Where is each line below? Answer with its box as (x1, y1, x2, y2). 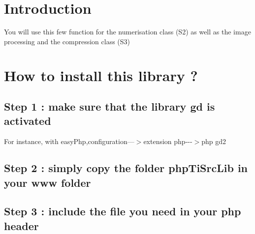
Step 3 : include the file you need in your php (4, 204, 241, 219)
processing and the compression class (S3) (4, 36, 130, 46)
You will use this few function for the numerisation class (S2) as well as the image (4, 27, 251, 37)
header (4, 218, 39, 233)
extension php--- (143, 136, 192, 146)
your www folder (4, 175, 91, 190)
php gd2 (201, 136, 226, 146)
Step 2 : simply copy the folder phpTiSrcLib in (4, 160, 248, 175)
